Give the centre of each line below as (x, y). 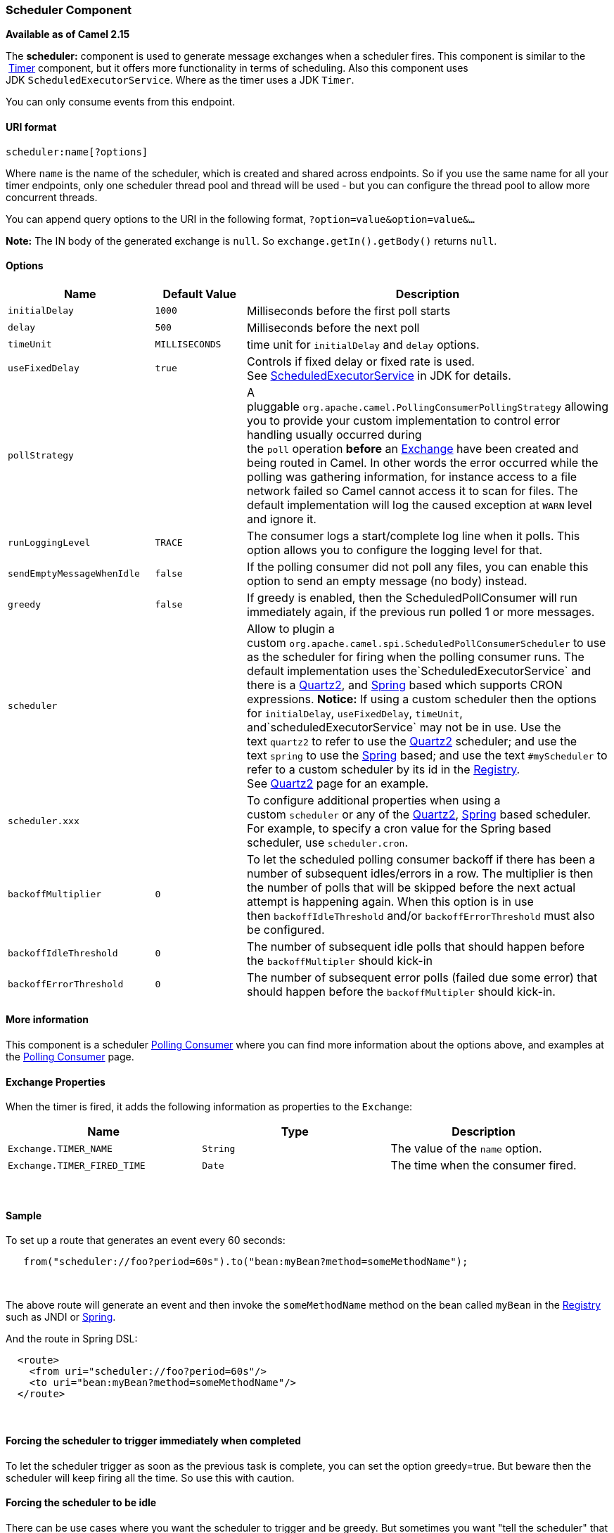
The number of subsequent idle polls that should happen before (416, 946)
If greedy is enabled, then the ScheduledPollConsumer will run (412, 597)
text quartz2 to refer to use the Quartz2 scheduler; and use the (412, 741)
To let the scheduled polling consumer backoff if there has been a (421, 859)
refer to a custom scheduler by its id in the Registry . (384, 769)
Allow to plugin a (291, 628)
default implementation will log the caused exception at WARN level (420, 505)
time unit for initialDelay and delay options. (363, 344)
